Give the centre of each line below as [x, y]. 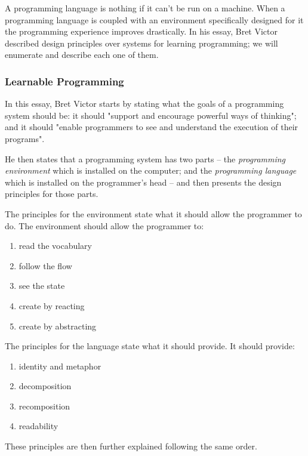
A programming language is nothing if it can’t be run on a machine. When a [145, 8]
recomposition [44, 406]
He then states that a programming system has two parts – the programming [145, 158]
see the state [42, 286]
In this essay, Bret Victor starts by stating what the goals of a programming [144, 104]
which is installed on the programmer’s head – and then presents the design [143, 182]
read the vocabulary [56, 246]
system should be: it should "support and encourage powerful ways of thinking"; [151, 115]
